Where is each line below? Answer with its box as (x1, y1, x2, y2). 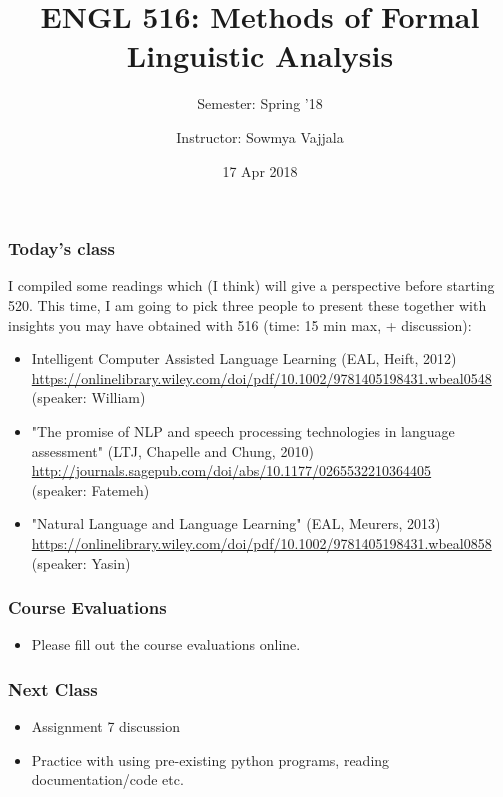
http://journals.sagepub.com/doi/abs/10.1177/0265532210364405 (31, 460, 432, 481)
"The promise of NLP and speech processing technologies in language (31, 420, 455, 441)
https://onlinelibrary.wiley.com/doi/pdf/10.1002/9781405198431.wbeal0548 (31, 367, 492, 388)
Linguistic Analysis (126, 35, 394, 76)
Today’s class (8, 236, 115, 261)
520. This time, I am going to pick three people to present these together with (8, 294, 487, 315)
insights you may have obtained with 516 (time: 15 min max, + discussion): (8, 314, 472, 335)
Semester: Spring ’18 (197, 93, 323, 114)
